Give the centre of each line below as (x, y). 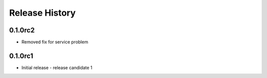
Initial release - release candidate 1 (57, 67)
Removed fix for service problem (55, 42)
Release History (43, 13)
